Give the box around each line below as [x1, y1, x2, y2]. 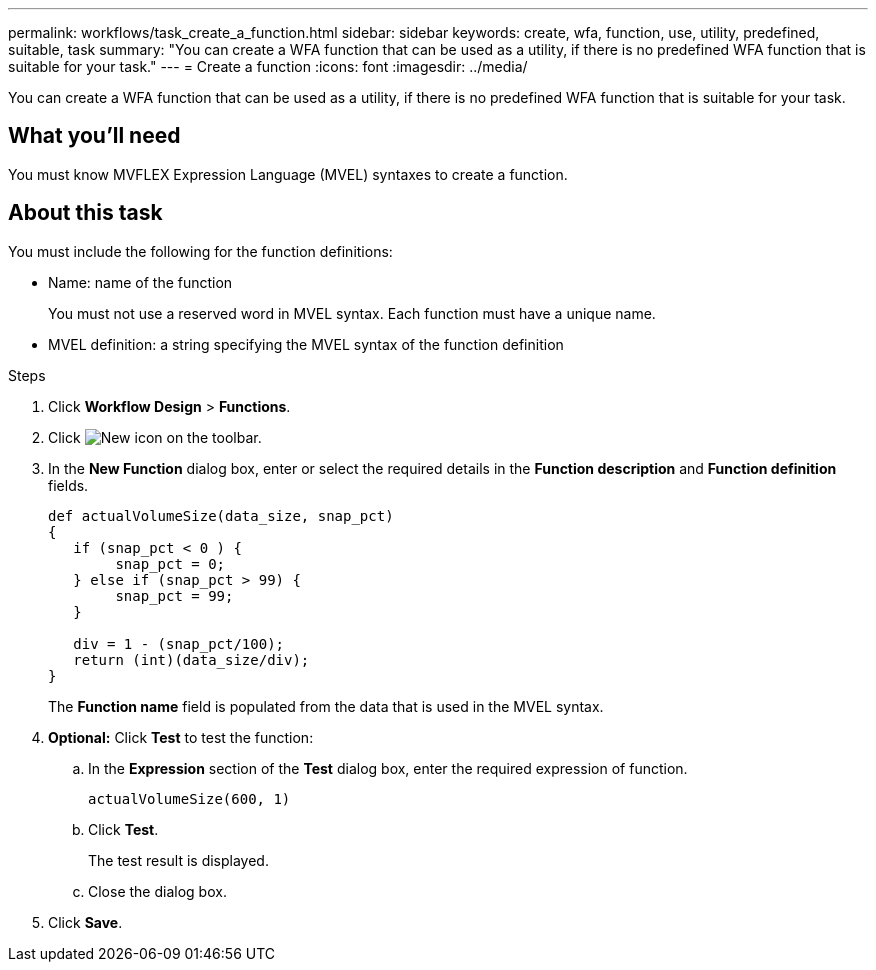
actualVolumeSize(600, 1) [88, 790, 291, 807]
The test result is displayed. [88, 851, 269, 869]
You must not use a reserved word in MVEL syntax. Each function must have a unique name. [48, 304, 656, 322]
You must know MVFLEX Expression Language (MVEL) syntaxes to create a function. [8, 165, 568, 183]
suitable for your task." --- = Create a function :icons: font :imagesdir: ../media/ [8, 58, 528, 75]
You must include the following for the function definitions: [8, 242, 393, 260]
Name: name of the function [48, 273, 233, 291]
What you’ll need [8, 123, 181, 149]
